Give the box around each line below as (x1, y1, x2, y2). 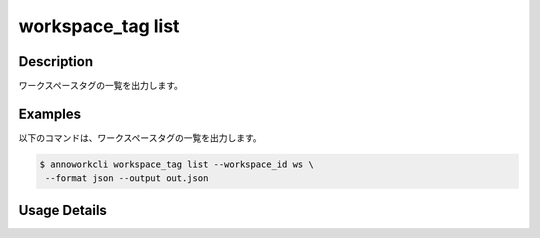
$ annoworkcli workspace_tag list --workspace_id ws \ (39, 158, 314, 170)
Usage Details (18, 201, 107, 219)
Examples (18, 105, 82, 122)
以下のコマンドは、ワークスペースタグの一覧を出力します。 (18, 131, 262, 144)
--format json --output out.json (45, 173, 209, 184)
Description (18, 53, 94, 70)
